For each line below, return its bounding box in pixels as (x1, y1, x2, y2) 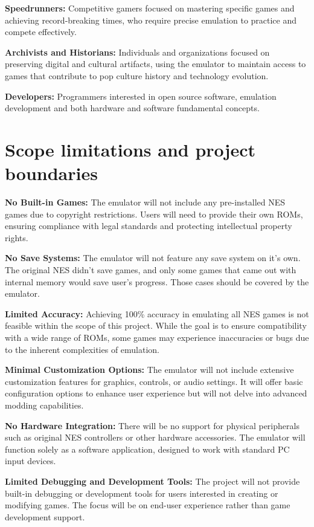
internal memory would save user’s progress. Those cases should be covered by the (5, 275, 309, 288)
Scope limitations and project (5, 137, 255, 161)
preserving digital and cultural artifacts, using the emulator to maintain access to (5, 57, 306, 70)
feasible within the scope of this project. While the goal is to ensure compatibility (5, 319, 307, 332)
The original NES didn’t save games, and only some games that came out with (5, 263, 296, 276)
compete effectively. (5, 25, 77, 38)
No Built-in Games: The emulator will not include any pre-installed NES (5, 196, 286, 209)
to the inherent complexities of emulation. (5, 343, 160, 355)
